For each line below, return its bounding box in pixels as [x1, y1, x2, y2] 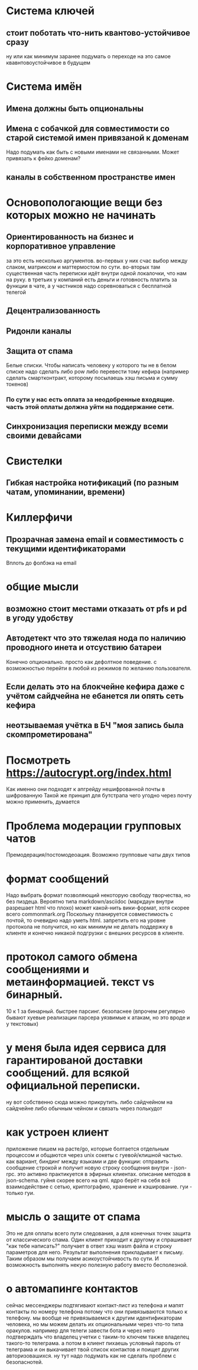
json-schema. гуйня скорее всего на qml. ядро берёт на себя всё [6, 1177, 171, 1184]
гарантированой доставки [6, 1054, 143, 1067]
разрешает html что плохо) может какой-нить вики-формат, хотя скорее [6, 904, 190, 911]
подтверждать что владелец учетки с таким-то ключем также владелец [6, 1333, 189, 1340]
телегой [6, 288, 27, 295]
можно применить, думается [6, 798, 80, 805]
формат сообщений [6, 872, 109, 885]
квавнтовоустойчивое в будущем [6, 59, 90, 66]
